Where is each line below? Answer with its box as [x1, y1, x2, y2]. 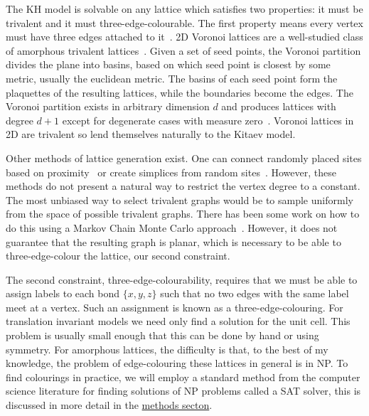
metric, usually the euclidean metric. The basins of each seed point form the [6, 70, 338, 85]
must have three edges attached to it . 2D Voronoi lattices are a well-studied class [6, 29, 363, 44]
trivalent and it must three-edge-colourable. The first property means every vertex [6, 15, 363, 30]
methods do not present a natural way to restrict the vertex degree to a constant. [6, 178, 360, 193]
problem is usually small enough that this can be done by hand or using [6, 328, 319, 343]
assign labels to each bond [6, 286, 120, 301]
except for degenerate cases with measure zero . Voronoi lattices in [62, 112, 354, 127]
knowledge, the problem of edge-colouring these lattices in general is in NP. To [6, 356, 348, 370]
